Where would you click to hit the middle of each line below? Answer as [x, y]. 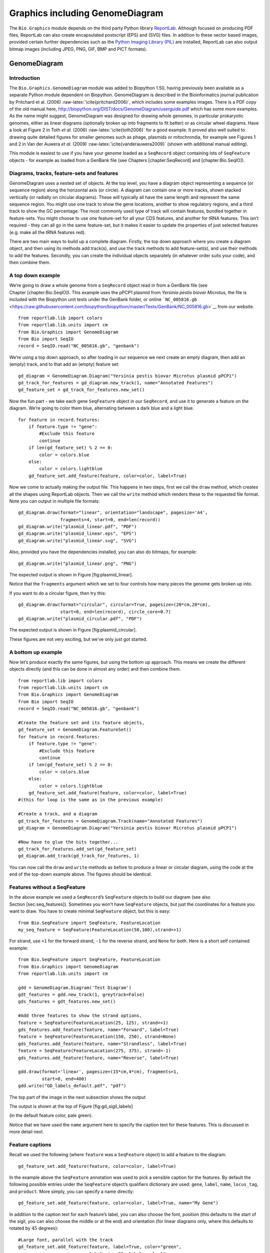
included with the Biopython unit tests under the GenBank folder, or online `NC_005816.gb [103, 299]
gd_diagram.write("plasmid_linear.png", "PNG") [77, 563]
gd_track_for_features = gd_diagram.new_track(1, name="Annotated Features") [116, 383]
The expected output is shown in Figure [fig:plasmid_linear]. [71, 575]
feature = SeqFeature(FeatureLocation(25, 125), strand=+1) [93, 1023]
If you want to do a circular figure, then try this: [58, 593]
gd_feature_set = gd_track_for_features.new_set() [81, 390]
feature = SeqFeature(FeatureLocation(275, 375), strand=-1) [94, 1051]
